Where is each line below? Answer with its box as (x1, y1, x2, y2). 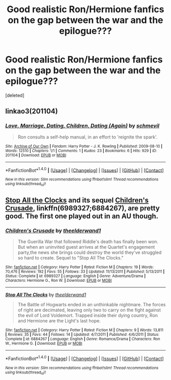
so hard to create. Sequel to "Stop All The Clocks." (17, 255, 124, 261)
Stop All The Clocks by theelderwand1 (5, 291, 87, 298)
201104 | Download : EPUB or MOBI (5, 153, 67, 158)
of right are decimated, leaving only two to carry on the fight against (17, 307, 161, 313)
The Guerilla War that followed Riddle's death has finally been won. (17, 239, 159, 245)
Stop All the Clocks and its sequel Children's (5, 196, 149, 204)
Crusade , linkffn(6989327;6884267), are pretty (5, 204, 160, 212)
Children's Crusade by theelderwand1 (5, 227, 101, 234)
